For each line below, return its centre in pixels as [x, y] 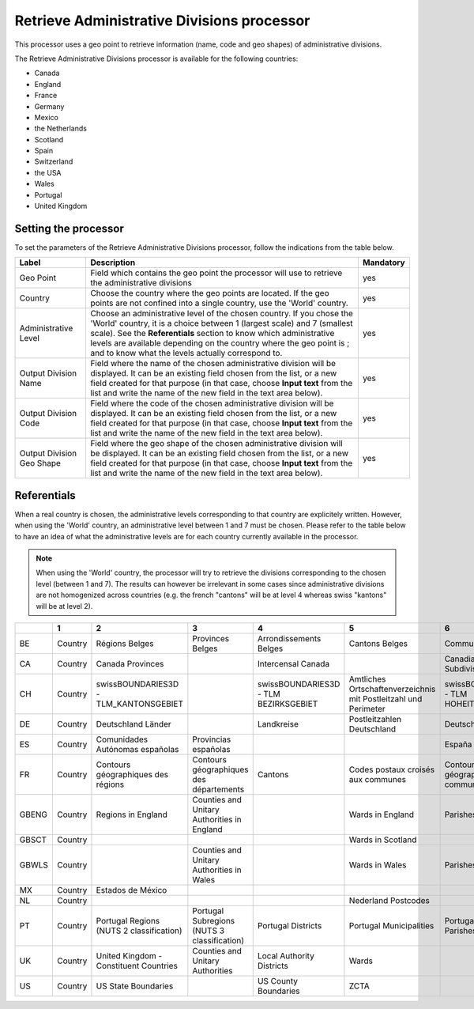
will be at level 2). [64, 606]
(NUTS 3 [209, 931]
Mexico [46, 117]
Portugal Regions [128, 920]
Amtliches [367, 678]
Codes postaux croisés [391, 769]
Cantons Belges [378, 643]
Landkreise [278, 724]
